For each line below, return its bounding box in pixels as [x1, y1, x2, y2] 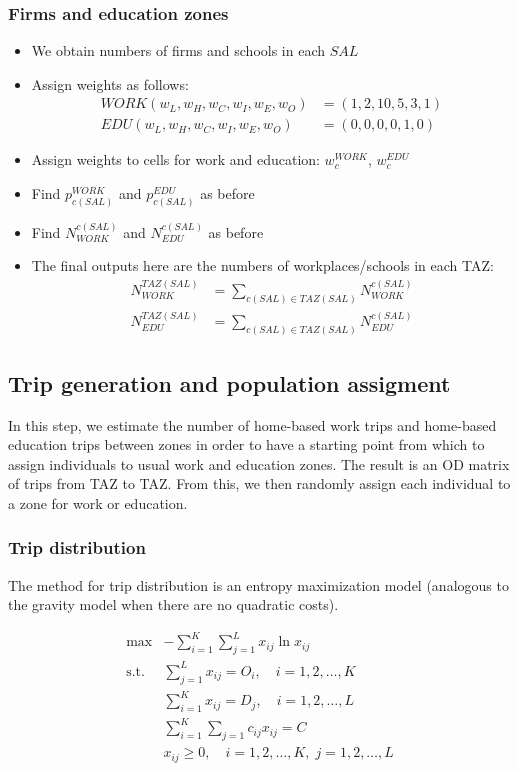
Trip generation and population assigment [8, 367, 451, 398]
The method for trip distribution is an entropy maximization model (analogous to [8, 574, 509, 595]
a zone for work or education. [8, 492, 188, 513]
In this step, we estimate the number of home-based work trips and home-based [8, 414, 497, 435]
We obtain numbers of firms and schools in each [31, 40, 326, 61]
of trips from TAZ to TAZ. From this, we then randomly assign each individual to [8, 473, 511, 494]
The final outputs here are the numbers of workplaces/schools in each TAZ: [31, 255, 494, 276]
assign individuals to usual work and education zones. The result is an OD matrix [8, 453, 510, 474]
